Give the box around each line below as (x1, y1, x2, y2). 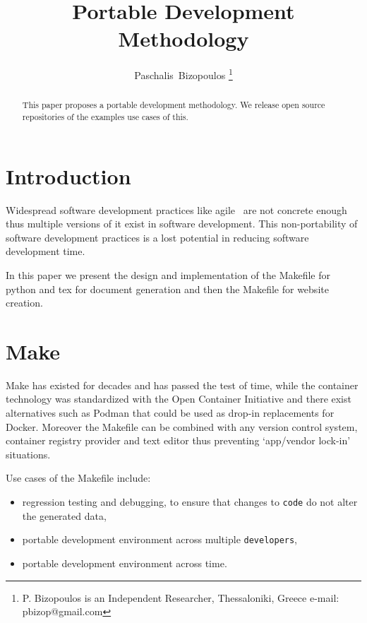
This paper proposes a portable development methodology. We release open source (22, 99, 325, 111)
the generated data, (22, 508, 107, 523)
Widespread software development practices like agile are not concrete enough (6, 202, 347, 217)
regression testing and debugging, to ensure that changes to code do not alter (22, 494, 358, 509)
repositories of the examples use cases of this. (22, 111, 188, 123)
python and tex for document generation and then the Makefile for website (6, 281, 329, 296)
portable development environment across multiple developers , (22, 532, 298, 547)
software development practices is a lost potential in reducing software (6, 230, 309, 244)
